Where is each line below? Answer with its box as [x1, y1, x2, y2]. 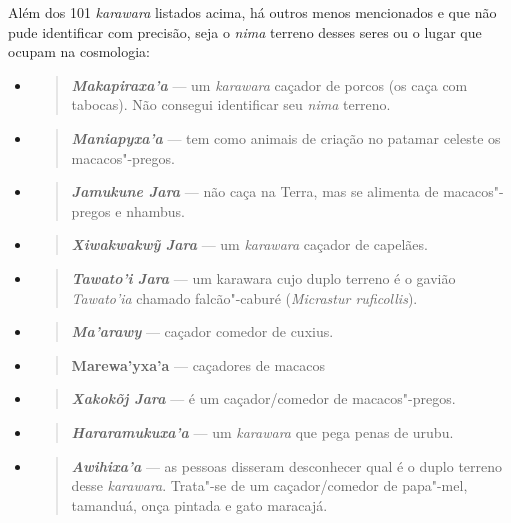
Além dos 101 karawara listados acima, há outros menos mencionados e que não [8, 2, 497, 22]
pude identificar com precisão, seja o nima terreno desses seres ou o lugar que [8, 21, 482, 42]
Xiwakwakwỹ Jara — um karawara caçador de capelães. [71, 234, 428, 255]
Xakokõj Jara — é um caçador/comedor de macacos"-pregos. [71, 388, 456, 409]
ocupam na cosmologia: [8, 41, 151, 62]
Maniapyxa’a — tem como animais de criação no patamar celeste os [71, 127, 501, 148]
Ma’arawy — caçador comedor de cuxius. [71, 321, 334, 342]
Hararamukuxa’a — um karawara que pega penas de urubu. [71, 421, 454, 442]
